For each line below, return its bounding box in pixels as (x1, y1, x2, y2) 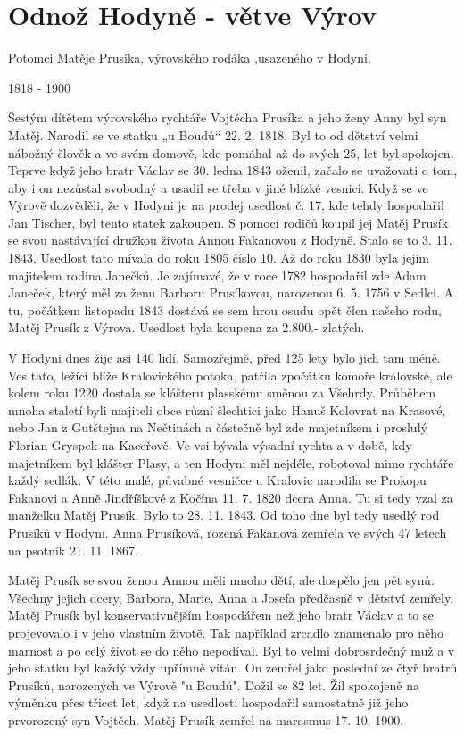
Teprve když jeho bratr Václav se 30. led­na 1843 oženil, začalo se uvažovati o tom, (8, 161, 458, 180)
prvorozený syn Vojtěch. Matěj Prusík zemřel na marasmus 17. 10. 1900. (8, 710, 404, 729)
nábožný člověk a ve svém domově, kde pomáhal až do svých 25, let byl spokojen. (8, 143, 454, 162)
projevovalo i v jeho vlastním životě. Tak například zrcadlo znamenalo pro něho (8, 622, 443, 641)
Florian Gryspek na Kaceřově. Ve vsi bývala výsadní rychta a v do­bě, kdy (8, 436, 412, 454)
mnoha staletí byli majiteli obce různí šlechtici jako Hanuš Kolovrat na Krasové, (8, 400, 446, 419)
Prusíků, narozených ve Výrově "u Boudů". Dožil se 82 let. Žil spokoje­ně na (8, 675, 419, 694)
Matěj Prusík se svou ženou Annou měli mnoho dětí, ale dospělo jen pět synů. (8, 571, 435, 589)
